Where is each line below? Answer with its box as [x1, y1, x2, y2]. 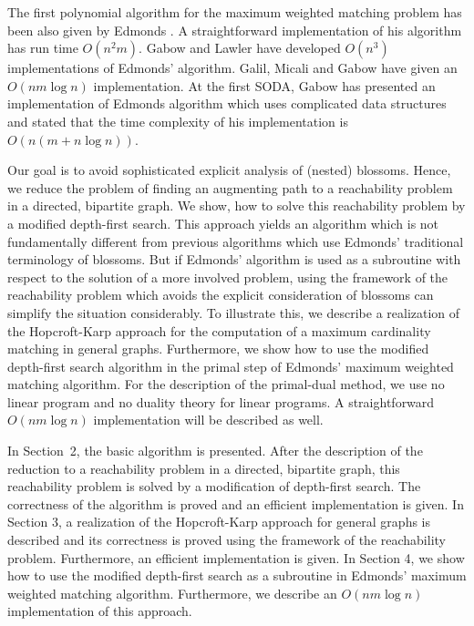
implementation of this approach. [7, 601, 192, 621]
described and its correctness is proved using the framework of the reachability [7, 530, 446, 549]
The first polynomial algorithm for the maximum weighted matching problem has [7, 3, 462, 21]
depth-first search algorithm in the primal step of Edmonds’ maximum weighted [7, 356, 454, 375]
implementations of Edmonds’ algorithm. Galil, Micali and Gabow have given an [7, 58, 458, 77]
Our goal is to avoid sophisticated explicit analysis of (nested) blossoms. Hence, [7, 160, 451, 180]
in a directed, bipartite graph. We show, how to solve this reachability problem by [7, 196, 466, 215]
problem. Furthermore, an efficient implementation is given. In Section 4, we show [7, 548, 465, 567]
